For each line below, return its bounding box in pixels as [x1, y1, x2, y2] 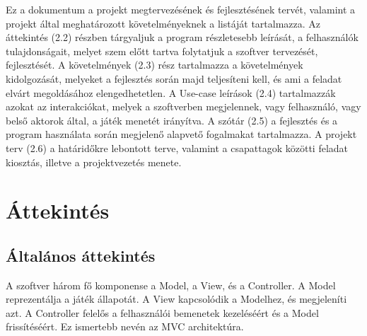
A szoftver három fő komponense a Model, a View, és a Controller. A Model [6, 277, 336, 292]
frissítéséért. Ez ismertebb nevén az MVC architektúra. [6, 319, 244, 334]
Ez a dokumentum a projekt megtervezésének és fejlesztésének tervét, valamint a [6, 2, 356, 16]
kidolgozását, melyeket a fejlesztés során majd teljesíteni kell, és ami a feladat [6, 71, 342, 86]
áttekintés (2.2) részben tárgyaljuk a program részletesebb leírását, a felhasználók [6, 30, 359, 45]
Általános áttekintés [6, 244, 156, 266]
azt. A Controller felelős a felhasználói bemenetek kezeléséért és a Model [6, 305, 319, 320]
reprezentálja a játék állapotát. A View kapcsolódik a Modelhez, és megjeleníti [6, 291, 347, 306]
